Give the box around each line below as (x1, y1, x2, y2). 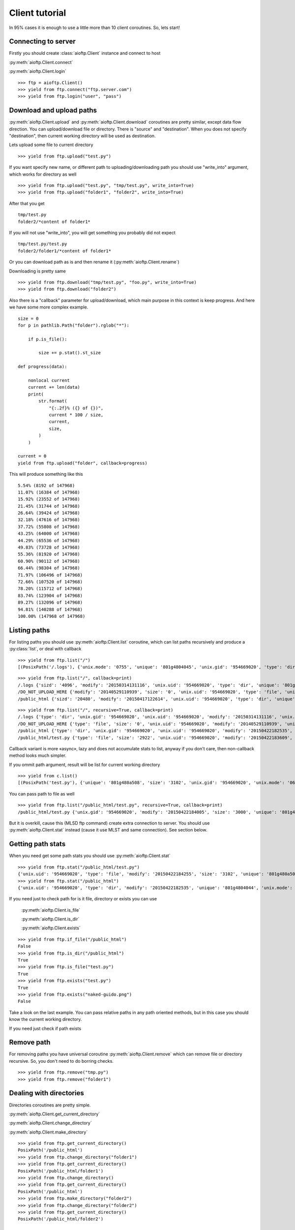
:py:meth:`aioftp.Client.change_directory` (9, 1120, 92, 1126)
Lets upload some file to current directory (9, 142, 93, 148)
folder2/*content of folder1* (18, 219, 91, 224)
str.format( (38, 399, 67, 404)
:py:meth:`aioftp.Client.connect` (9, 59, 73, 65)
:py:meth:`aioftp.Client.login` (9, 68, 66, 74)
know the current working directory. (9, 1016, 82, 1022)
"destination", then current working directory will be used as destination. (9, 133, 156, 139)
